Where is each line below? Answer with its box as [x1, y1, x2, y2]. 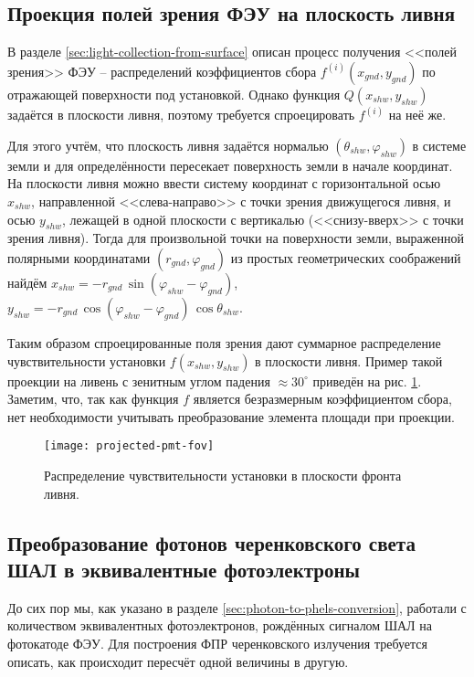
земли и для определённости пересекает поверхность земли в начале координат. [7, 155, 453, 175]
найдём [7, 273, 47, 291]
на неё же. [388, 105, 447, 124]
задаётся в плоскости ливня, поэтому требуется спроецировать [7, 105, 355, 124]
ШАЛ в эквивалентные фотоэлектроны [7, 555, 361, 583]
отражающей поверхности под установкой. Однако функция [7, 84, 341, 103]
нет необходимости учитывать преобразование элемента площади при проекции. [7, 407, 455, 426]
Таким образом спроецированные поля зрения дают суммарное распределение [7, 333, 441, 352]
